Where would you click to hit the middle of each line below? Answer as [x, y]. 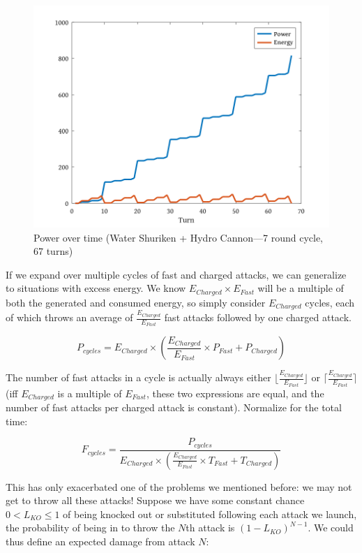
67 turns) [53, 251]
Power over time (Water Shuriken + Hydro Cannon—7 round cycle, [179, 237]
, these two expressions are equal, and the [235, 393]
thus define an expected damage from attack [100, 541]
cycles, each [330, 302]
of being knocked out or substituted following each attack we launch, [210, 514]
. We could [331, 528]
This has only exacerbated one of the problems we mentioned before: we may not [179, 486]
